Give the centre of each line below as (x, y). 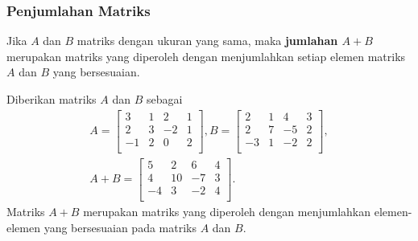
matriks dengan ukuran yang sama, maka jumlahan (207, 41)
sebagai (164, 99)
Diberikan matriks (52, 99)
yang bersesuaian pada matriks (120, 227)
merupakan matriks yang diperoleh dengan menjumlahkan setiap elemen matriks (206, 56)
